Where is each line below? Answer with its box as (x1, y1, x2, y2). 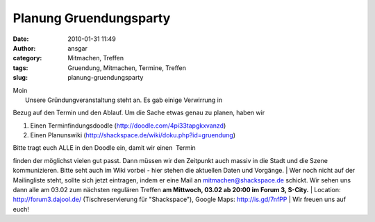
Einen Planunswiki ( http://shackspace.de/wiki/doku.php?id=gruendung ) (30, 131, 236, 139)
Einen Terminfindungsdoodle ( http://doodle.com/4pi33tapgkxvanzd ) (30, 121, 226, 130)
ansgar (67, 44, 88, 52)
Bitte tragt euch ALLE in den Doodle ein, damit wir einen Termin (12, 144, 196, 152)
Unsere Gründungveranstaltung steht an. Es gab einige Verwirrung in (25, 96, 222, 104)
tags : (12, 63, 28, 72)
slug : (12, 74, 28, 82)
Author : (12, 44, 36, 52)
